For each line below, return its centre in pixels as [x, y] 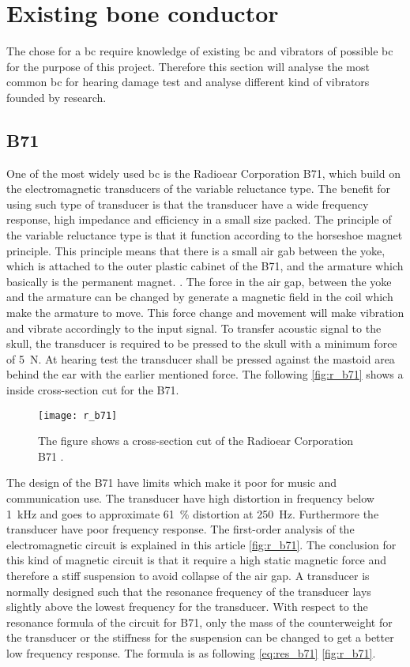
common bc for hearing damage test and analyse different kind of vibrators [188, 82]
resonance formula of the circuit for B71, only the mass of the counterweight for [199, 622]
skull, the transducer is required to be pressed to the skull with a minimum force [202, 343]
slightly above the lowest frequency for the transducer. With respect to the [187, 607]
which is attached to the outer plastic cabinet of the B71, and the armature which [205, 266]
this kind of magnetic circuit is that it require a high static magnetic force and [197, 560]
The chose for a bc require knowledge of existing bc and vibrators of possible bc [200, 51]
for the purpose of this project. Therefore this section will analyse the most [188, 66]
